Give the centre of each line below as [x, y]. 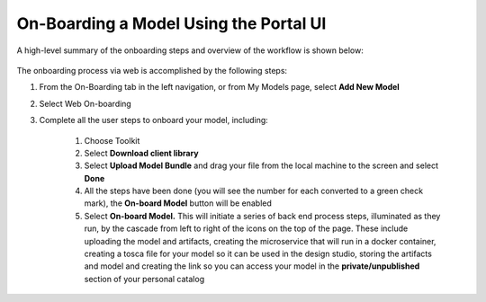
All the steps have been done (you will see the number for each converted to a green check [253, 191]
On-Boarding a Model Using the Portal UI [171, 23]
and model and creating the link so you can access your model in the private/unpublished [252, 266]
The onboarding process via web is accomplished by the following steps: [152, 70]
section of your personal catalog [144, 279]
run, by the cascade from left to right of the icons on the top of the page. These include [246, 228]
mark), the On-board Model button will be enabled [178, 203]
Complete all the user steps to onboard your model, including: [154, 120]
